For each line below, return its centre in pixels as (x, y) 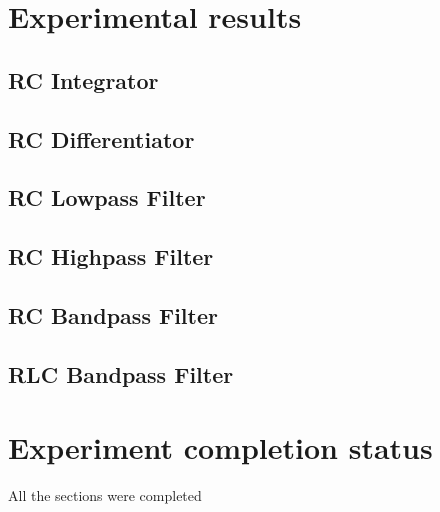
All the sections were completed (105, 495)
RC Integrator (83, 79)
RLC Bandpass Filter (121, 373)
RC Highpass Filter (111, 256)
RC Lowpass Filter (107, 197)
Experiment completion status (220, 447)
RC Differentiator (101, 138)
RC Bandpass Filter (113, 314)
